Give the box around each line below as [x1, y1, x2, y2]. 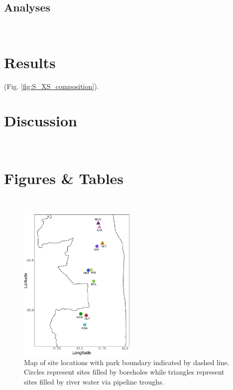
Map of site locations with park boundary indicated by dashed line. [24, 357, 230, 367]
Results [4, 52, 56, 72]
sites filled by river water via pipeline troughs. [24, 376, 164, 387]
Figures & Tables [4, 168, 124, 189]
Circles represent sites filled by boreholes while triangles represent [24, 367, 225, 377]
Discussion [4, 110, 77, 130]
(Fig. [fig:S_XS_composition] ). [4, 81, 99, 91]
